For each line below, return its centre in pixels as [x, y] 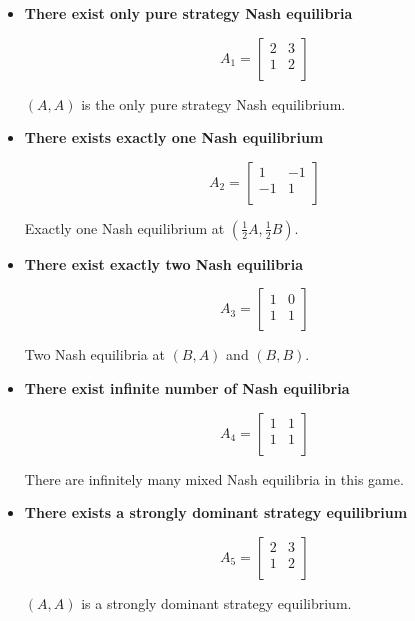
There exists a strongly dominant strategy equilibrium [216, 512]
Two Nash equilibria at [94, 354]
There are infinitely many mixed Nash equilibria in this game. [214, 478]
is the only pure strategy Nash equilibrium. [213, 103]
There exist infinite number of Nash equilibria [187, 387]
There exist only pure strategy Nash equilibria [188, 13]
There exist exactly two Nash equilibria [164, 263]
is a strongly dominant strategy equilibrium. [216, 602]
